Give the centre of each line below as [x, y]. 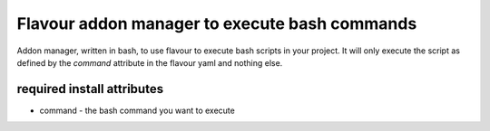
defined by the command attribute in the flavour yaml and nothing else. [150, 62]
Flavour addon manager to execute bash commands [217, 23]
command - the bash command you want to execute [137, 110]
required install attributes [90, 89]
